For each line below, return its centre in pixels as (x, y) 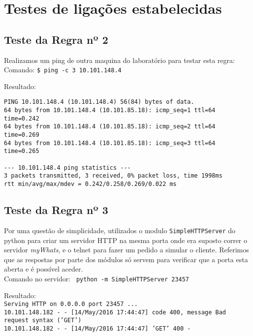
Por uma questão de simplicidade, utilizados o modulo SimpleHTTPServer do (120, 230)
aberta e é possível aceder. (44, 269)
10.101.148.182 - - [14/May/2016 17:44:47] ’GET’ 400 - (97, 329)
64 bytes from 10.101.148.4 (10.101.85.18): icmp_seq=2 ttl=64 (110, 127)
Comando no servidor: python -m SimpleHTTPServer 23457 (97, 278)
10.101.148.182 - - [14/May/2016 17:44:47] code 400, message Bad (115, 312)
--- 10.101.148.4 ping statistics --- (67, 168)
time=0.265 (22, 151)
